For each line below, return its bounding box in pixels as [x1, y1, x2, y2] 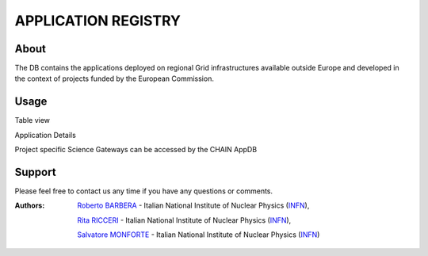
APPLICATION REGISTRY [14, 12, 182, 29]
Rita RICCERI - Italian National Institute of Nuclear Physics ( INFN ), [77, 215, 292, 225]
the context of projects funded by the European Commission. [14, 74, 214, 83]
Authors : [14, 201, 45, 210]
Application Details [14, 130, 77, 139]
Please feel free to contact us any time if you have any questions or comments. [14, 186, 273, 196]
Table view [14, 116, 51, 125]
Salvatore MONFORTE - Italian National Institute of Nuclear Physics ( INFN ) [77, 230, 320, 239]
